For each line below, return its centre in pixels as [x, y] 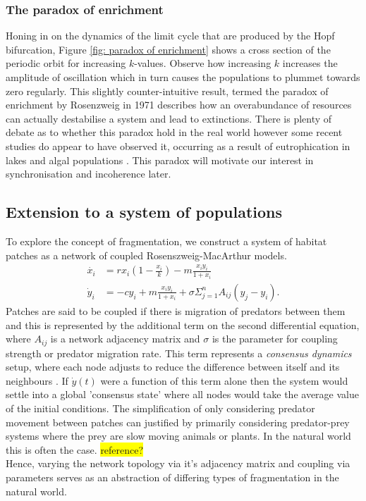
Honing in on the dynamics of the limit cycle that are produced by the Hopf [170, 36]
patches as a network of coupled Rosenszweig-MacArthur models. [146, 255]
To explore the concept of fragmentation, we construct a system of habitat [166, 241]
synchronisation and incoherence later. [89, 174]
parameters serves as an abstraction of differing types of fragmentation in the [172, 477]
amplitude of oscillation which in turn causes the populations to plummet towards [183, 77]
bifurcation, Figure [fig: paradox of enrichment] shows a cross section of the [168, 49]
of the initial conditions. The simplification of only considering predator [160, 408]
